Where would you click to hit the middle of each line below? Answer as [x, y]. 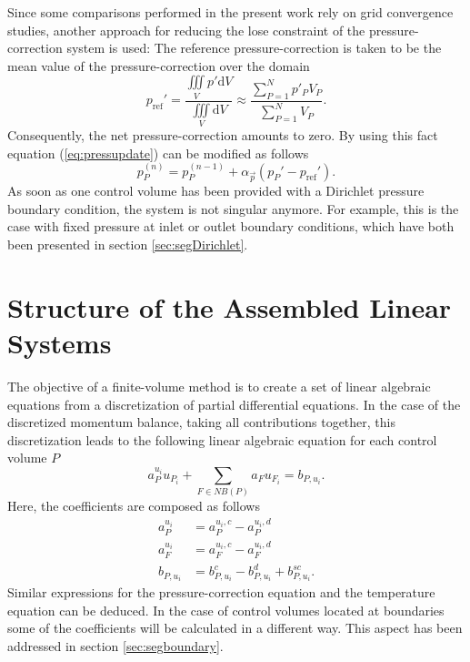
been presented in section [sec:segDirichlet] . [128, 244]
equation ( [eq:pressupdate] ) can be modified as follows [158, 153]
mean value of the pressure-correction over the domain [159, 65]
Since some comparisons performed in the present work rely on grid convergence [230, 12]
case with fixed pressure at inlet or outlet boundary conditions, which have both [231, 226]
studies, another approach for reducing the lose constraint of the [186, 30]
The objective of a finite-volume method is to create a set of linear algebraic [219, 386]
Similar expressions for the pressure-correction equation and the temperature [221, 592]
